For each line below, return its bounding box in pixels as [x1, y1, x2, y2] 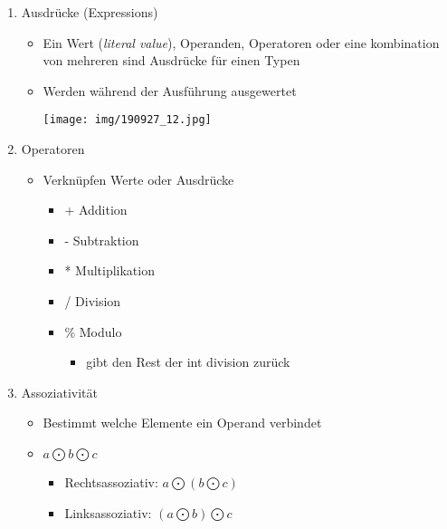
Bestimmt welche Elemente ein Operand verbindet [43, 413, 322, 432]
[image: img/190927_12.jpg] [43, 113, 212, 127]
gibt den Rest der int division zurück [86, 352, 290, 371]
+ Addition [64, 200, 128, 219]
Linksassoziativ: [64, 503, 152, 522]
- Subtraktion [64, 230, 139, 249]
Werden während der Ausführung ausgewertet [43, 81, 297, 100]
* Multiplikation [64, 261, 155, 280]
